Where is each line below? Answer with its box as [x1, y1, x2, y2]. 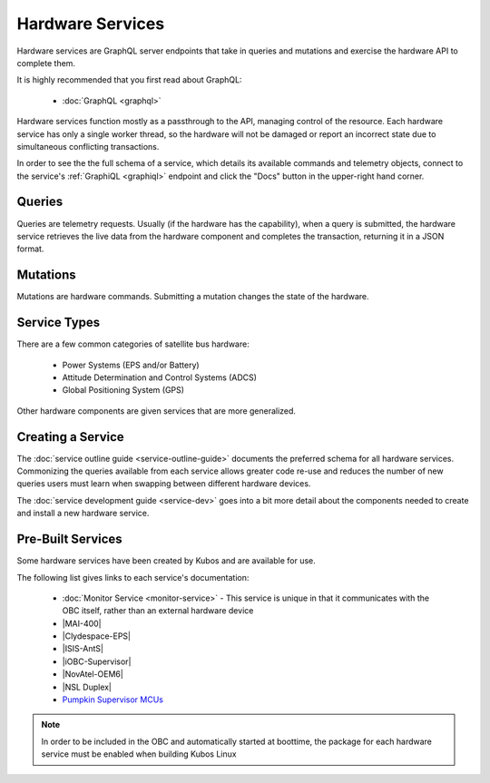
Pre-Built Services [16, 532, 122, 547]
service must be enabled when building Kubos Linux [41, 749, 237, 759]
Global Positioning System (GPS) [62, 385, 185, 396]
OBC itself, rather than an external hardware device [62, 605, 254, 616]
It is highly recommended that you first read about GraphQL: [16, 74, 242, 85]
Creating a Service [16, 429, 124, 445]
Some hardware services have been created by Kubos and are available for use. [16, 555, 317, 566]
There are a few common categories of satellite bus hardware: [16, 338, 250, 349]
